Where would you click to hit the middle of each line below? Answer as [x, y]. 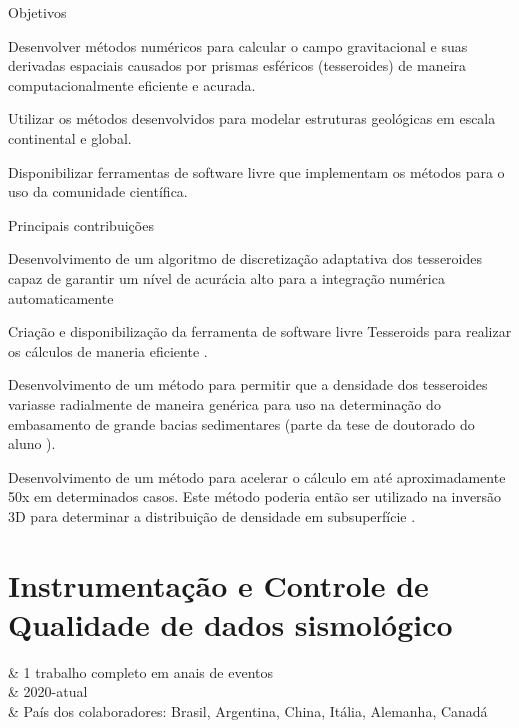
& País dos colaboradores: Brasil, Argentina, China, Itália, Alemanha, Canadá [248, 710]
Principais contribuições [81, 224]
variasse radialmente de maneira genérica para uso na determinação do [224, 403]
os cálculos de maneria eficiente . [108, 350]
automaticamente [61, 297]
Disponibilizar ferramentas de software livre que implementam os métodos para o [256, 171]
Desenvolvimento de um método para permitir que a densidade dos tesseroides [248, 384]
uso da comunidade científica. [98, 191]
